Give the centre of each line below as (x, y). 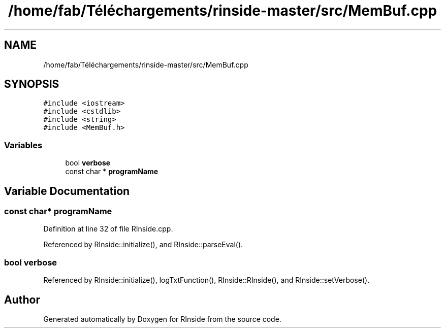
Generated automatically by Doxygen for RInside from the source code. (162, 319)
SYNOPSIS (32, 84)
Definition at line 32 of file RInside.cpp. (108, 229)
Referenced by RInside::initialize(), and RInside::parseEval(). (143, 245)
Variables (23, 145)
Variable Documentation (67, 191)
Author (22, 300)
